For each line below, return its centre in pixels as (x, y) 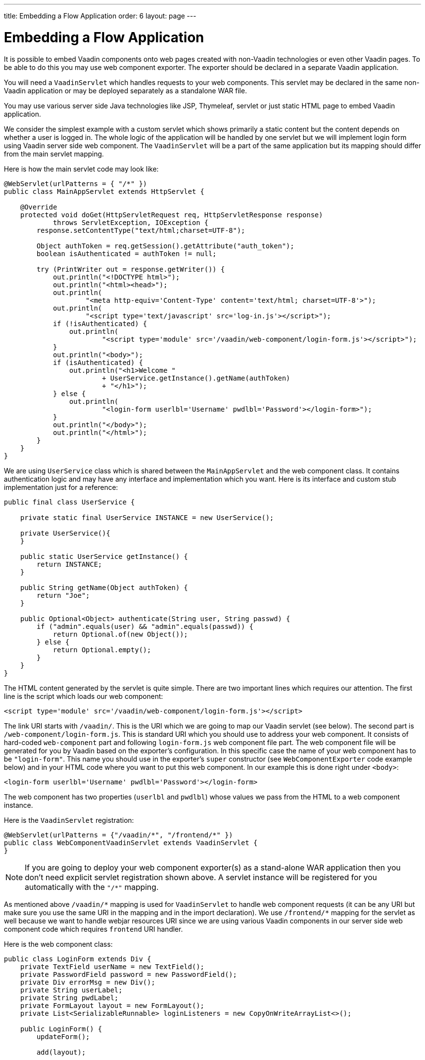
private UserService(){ (65, 533)
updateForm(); (63, 1036)
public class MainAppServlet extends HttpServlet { (104, 191)
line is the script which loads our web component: (83, 696)
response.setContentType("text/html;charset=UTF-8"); (141, 230)
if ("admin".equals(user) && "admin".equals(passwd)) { (145, 626)
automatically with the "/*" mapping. (92, 887)
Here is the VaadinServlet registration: (69, 820)
